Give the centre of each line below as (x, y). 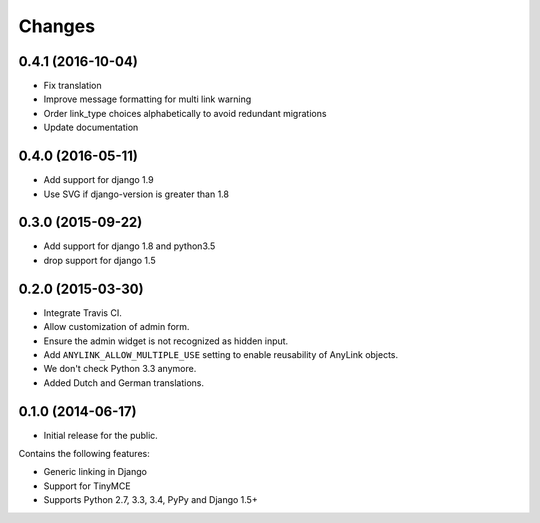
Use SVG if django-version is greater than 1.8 (136, 194)
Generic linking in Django (95, 472)
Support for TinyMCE (87, 486)
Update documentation (91, 127)
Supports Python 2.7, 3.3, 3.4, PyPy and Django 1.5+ (151, 500)
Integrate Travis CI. (82, 312)
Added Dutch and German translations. (124, 382)
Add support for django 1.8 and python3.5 (129, 246)
